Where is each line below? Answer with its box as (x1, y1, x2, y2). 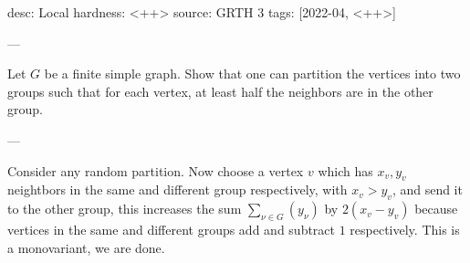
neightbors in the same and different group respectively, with (7, 180, 348, 199)
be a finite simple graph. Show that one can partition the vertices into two (44, 64, 461, 83)
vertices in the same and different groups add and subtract (7, 219, 336, 238)
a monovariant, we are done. (7, 237, 165, 257)
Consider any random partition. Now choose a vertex (7, 161, 304, 180)
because (414, 199, 458, 218)
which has (318, 161, 373, 180)
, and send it (392, 180, 463, 199)
